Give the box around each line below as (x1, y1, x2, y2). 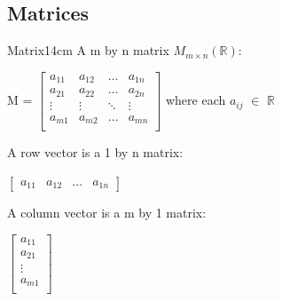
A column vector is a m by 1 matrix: (7, 202, 207, 221)
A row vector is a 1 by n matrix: (7, 143, 184, 162)
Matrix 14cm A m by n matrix (7, 41, 169, 59)
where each (165, 91, 226, 109)
